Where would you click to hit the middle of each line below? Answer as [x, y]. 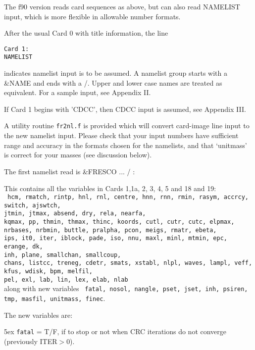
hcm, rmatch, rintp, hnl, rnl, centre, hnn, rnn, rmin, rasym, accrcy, [128, 197]
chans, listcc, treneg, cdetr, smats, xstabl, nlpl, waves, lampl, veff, [128, 263]
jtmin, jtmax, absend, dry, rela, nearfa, [75, 214]
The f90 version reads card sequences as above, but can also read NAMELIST [122, 6]
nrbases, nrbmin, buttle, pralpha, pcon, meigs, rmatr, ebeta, [110, 230]
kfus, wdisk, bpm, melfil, [48, 271]
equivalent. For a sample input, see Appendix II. [77, 92]
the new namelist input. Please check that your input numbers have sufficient [121, 135]
